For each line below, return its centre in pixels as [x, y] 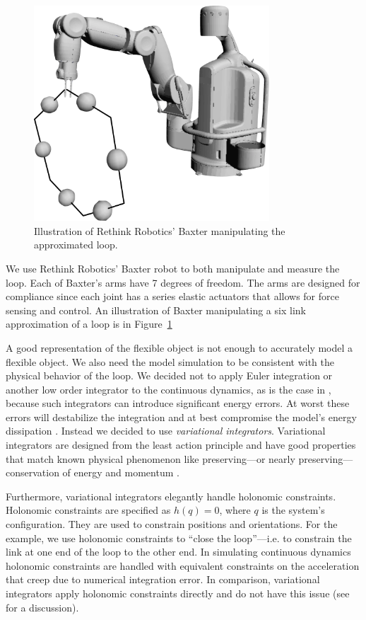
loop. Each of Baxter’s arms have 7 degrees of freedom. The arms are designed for [183, 282]
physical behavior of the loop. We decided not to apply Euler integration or [169, 375]
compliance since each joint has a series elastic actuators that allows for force [172, 296]
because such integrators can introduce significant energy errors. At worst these [178, 403]
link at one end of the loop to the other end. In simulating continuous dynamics [178, 552]
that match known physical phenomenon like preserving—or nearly [150, 458]
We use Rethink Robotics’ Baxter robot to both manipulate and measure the [173, 268]
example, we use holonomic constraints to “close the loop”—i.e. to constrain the [179, 538]
